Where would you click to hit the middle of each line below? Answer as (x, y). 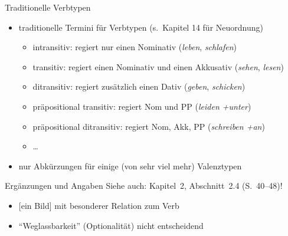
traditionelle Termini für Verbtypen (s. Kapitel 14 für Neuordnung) (141, 27)
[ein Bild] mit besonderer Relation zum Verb (99, 205)
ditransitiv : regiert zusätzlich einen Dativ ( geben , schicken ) (139, 86)
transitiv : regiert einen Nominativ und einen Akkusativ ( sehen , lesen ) (158, 66)
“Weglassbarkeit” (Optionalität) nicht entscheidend (111, 225)
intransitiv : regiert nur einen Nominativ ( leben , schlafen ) (135, 47)
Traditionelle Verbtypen (48, 7)
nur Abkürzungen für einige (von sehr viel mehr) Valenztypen (130, 165)
